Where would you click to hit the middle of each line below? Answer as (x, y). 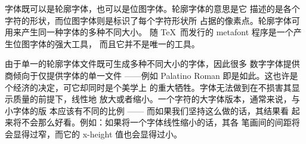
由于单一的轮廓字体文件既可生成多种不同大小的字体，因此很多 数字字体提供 (152, 64)
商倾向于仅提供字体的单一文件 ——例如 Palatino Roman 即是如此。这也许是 (152, 75)
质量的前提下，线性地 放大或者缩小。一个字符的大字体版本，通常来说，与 (156, 99)
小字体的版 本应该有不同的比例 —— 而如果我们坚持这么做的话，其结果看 (147, 110)
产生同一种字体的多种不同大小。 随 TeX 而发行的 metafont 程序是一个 (157, 32)
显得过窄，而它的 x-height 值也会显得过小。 (98, 134)
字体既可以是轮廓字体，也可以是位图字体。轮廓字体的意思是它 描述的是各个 (152, 8)
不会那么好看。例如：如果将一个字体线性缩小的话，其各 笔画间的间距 (156, 122)
